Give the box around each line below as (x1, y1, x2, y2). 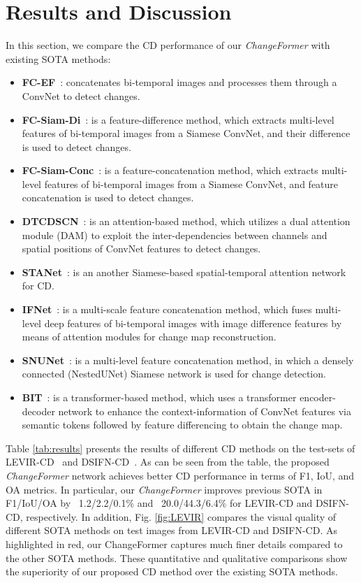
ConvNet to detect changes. (22, 88, 140, 103)
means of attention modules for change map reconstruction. (22, 329, 277, 344)
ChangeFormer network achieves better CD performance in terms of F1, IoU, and (6, 468, 355, 482)
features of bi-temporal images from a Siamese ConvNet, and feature (44, 176, 339, 191)
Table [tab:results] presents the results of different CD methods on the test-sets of (6, 440, 355, 455)
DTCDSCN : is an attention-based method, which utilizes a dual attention (22, 214, 351, 229)
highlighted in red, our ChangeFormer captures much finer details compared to (6, 536, 343, 551)
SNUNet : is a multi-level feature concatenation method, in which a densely (22, 352, 354, 367)
